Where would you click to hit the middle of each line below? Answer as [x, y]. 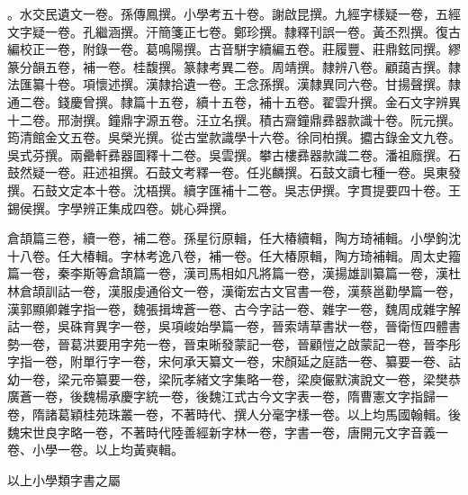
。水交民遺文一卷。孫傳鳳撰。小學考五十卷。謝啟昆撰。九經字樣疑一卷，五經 [234, 13]
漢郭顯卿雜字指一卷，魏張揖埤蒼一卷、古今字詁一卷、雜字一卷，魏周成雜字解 [234, 308]
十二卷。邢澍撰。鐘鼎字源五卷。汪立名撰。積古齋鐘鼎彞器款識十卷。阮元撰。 [234, 119]
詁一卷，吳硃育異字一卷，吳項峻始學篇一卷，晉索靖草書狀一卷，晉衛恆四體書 [234, 326]
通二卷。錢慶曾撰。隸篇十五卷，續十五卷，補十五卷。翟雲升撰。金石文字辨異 [234, 101]
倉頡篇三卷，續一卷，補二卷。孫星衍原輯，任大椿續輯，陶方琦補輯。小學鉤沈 [234, 238]
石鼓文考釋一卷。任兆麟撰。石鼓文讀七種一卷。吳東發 [303, 172]
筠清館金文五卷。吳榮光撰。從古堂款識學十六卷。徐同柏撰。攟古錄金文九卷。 [234, 137]
